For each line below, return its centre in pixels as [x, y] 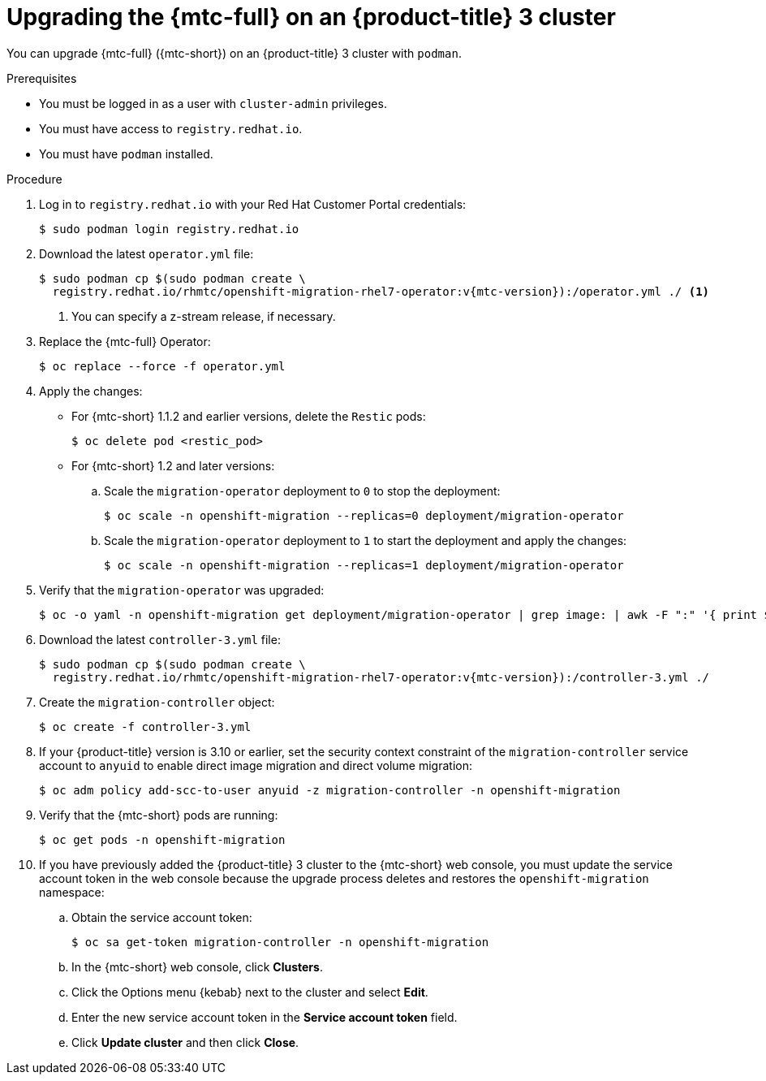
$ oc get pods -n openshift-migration [162, 839]
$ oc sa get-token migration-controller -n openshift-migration [280, 942]
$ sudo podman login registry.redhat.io [169, 229]
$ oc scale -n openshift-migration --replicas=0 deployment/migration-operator [364, 515]
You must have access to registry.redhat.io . [171, 128]
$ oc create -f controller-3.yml [145, 726]
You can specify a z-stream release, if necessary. [204, 316]
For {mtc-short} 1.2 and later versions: [173, 465]
